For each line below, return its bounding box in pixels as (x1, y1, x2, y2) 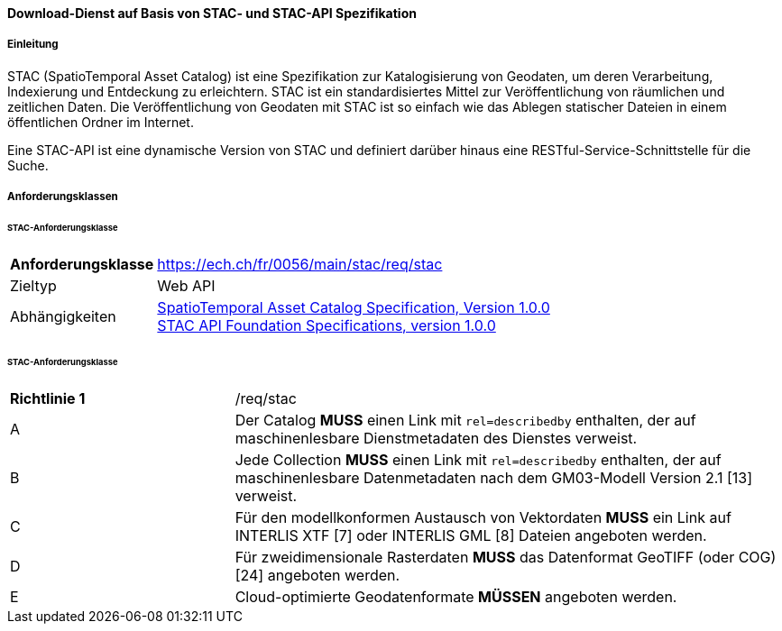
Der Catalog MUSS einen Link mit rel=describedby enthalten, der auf (235, 410, 696, 429)
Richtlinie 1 (10, 389, 86, 407)
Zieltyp (10, 276, 57, 295)
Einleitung (7, 38, 59, 51)
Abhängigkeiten (10, 306, 116, 325)
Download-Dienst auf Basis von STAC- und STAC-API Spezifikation (7, 5, 417, 21)
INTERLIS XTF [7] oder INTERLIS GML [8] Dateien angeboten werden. (235, 526, 707, 544)
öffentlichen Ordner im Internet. (7, 114, 194, 130)
